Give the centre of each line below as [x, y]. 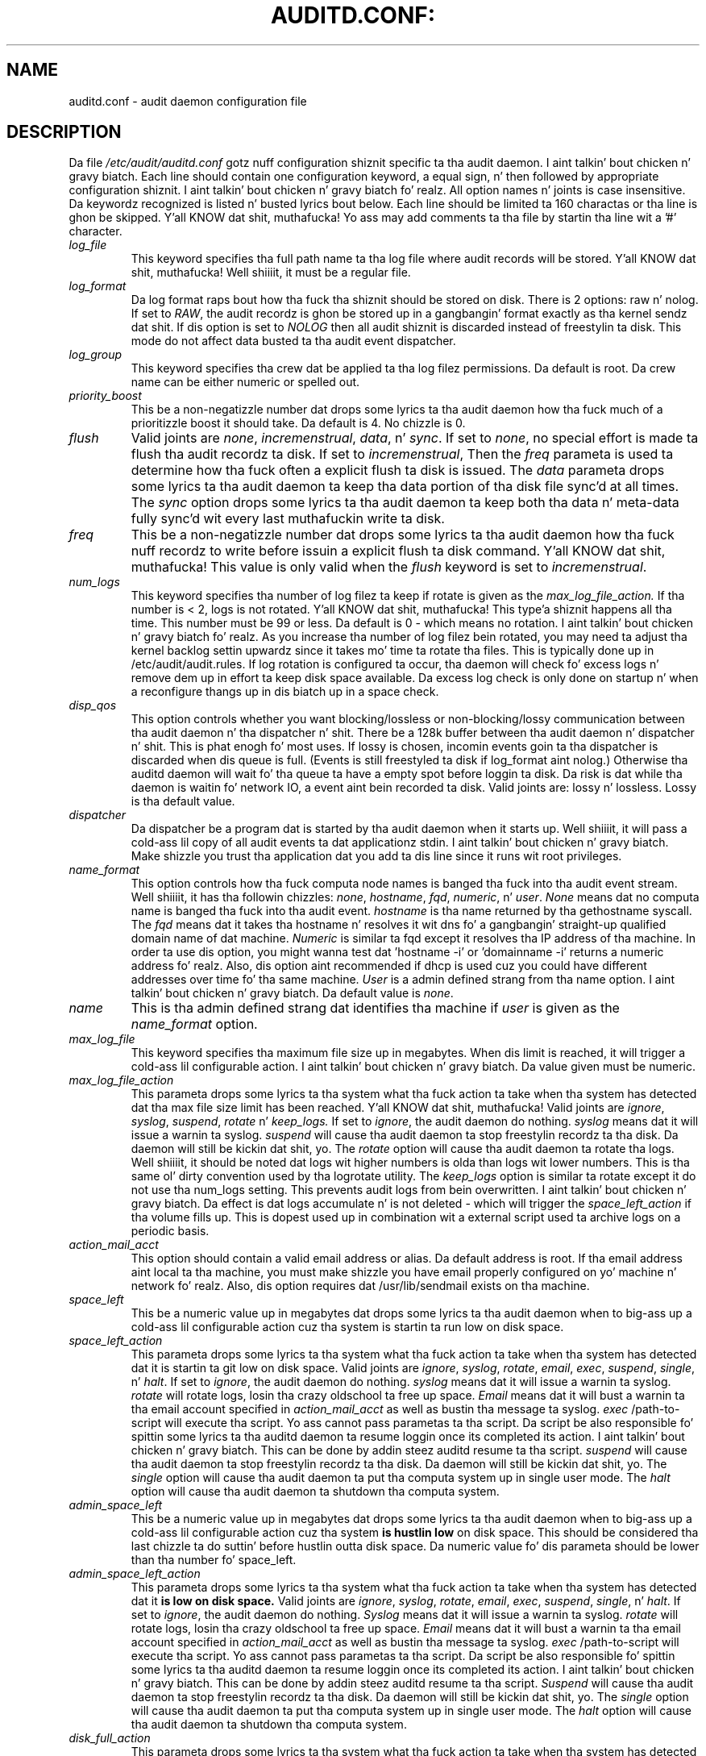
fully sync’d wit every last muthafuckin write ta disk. [288, 519]
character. [96, 231]
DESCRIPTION [64, 132]
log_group [96, 355]
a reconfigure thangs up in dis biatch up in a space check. [285, 692]
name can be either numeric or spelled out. [245, 382]
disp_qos [93, 705]
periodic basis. [170, 1231]
